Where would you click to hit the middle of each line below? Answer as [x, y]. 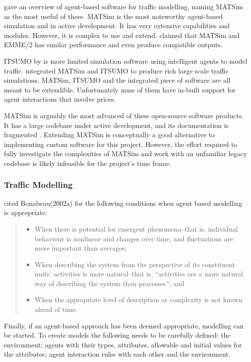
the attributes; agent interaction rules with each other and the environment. [117, 354]
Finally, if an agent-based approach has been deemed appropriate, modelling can [124, 325]
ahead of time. [56, 309]
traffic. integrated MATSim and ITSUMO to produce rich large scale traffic [116, 70]
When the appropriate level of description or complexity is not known [139, 299]
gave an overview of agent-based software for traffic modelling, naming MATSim [124, 6]
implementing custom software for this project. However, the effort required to [121, 144]
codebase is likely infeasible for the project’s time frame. [88, 163]
